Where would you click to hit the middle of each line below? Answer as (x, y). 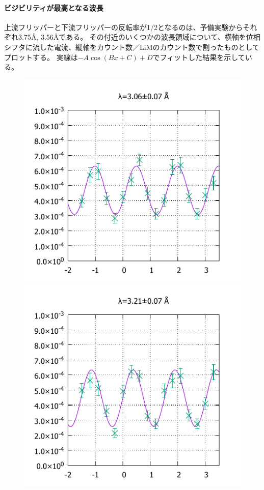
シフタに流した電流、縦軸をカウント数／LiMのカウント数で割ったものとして (132, 47)
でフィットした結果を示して (199, 57)
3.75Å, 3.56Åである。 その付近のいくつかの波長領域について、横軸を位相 (139, 37)
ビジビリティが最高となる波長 (54, 7)
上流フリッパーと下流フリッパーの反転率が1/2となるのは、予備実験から (124, 27)
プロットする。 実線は (41, 57)
